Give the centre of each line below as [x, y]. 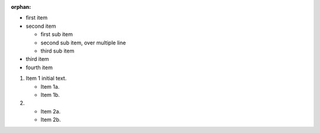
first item [37, 18]
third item [38, 59]
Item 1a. [50, 86]
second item [41, 26]
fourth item [39, 67]
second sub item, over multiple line [83, 43]
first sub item [57, 34]
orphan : [21, 7]
